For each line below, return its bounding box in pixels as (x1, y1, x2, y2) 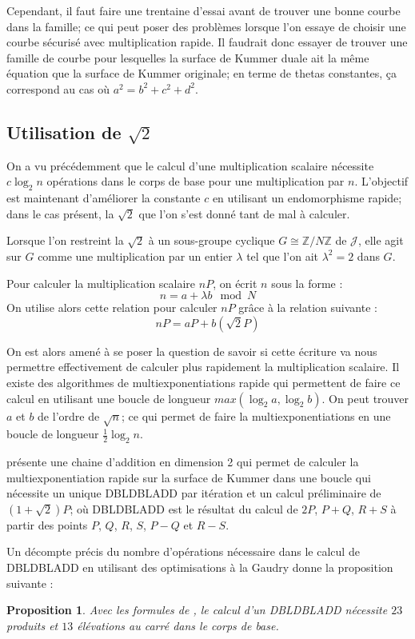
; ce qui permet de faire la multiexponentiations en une (122, 407, 391, 424)
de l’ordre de (38, 407, 100, 424)
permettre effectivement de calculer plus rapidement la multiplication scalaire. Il (6, 358, 400, 375)
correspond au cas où (6, 80, 110, 97)
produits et (6, 617, 58, 633)
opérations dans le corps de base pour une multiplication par (46, 173, 345, 190)
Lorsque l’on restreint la (6, 232, 124, 249)
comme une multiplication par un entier (38, 247, 233, 264)
